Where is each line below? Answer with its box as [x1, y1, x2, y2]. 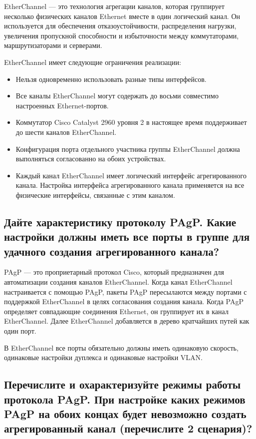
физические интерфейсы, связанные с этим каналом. [15, 189, 175, 200]
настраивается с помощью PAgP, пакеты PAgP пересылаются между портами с [4, 286, 247, 297]
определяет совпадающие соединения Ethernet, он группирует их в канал [4, 306, 229, 316]
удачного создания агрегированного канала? [4, 243, 220, 259]
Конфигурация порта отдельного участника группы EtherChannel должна [15, 143, 240, 154]
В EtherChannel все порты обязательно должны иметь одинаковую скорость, [4, 342, 239, 353]
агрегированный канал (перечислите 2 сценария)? [4, 421, 253, 436]
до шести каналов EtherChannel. [15, 126, 117, 137]
